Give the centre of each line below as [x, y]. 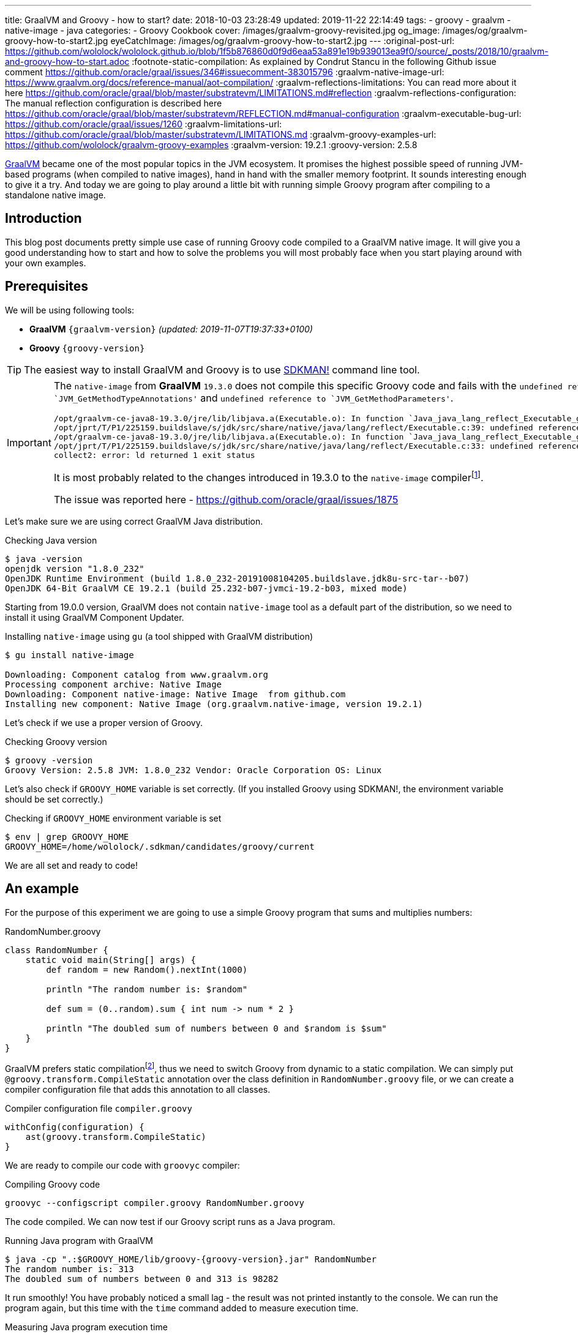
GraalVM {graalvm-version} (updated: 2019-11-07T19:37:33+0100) [171, 329]
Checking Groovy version [56, 742]
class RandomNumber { [57, 950]
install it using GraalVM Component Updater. [95, 618]
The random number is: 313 [69, 1269]
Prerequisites [47, 286]
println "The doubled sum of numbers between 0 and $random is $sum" [216, 1028]
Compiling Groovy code [53, 1184]
